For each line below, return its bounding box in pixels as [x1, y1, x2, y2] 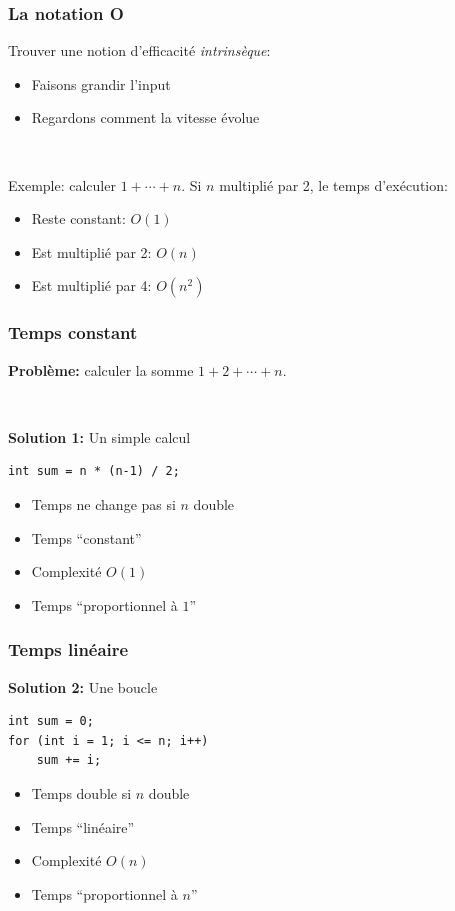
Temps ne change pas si [31, 493, 176, 514]
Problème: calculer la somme [8, 359, 194, 380]
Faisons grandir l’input [31, 73, 171, 94]
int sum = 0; [8, 714, 94, 729]
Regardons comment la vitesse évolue [31, 107, 260, 128]
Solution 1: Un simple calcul [8, 426, 191, 447]
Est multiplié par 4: [31, 275, 152, 296]
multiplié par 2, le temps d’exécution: [219, 174, 448, 195]
